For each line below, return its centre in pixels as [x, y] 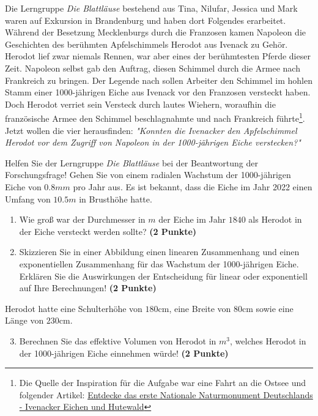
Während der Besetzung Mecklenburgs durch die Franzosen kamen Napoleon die [155, 32]
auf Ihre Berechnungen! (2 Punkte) [88, 288]
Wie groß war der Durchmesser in [82, 219]
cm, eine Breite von [194, 308]
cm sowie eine [268, 308]
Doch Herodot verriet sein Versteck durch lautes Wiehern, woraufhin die [140, 104]
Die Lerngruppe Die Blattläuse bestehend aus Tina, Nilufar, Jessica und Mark [151, 8]
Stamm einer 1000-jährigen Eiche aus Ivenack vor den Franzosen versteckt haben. [158, 92]
